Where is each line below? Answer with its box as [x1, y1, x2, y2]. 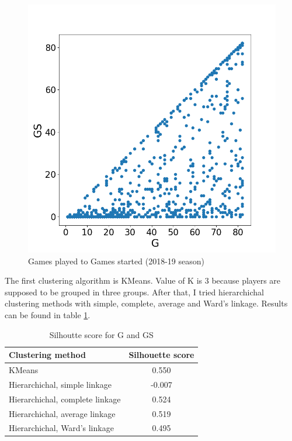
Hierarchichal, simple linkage [9, 378, 112, 390]
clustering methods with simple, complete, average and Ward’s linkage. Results [5, 297, 288, 309]
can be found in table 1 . [5, 308, 91, 321]
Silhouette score [128, 349, 194, 361]
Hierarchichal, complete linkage [9, 392, 121, 405]
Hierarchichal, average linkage [9, 407, 116, 419]
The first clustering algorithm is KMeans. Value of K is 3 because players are [5, 274, 281, 287]
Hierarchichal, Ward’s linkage [9, 422, 114, 434]
